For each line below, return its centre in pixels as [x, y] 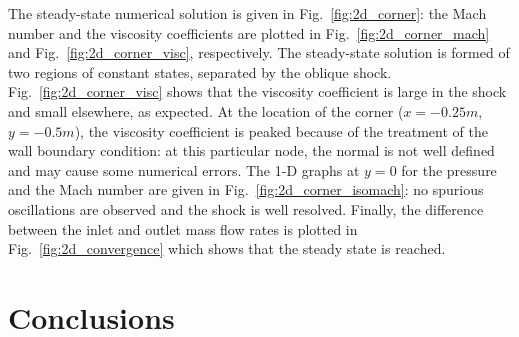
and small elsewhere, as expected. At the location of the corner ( [206, 110]
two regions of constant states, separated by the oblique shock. [200, 71]
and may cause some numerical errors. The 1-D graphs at [184, 169]
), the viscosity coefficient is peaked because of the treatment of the [281, 130]
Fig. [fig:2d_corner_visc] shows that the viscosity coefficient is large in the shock [257, 91]
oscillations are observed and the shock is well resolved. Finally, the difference [246, 208]
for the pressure [449, 169]
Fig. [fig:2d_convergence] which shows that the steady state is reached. [227, 248]
